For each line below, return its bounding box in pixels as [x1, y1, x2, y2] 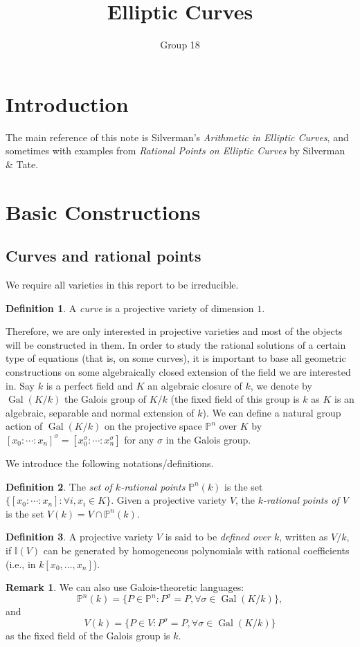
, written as [279, 529, 328, 544]
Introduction [6, 89, 129, 118]
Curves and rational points [6, 245, 201, 266]
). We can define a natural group [202, 405, 341, 419]
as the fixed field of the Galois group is [6, 628, 170, 643]
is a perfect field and [46, 378, 133, 392]
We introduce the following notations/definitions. [6, 455, 214, 470]
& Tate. [6, 156, 39, 171]
